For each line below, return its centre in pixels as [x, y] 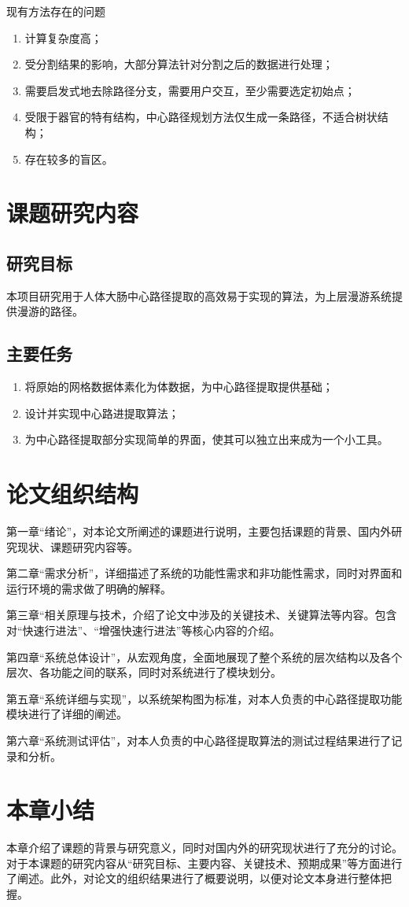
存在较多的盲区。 [69, 159]
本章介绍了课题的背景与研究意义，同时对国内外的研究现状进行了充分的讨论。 [204, 848]
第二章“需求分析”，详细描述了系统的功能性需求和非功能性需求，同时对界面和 [204, 573]
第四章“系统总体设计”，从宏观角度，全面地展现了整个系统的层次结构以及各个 [204, 656]
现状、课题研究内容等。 [77, 546]
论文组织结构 [73, 494]
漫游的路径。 [50, 311]
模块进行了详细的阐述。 [67, 714]
